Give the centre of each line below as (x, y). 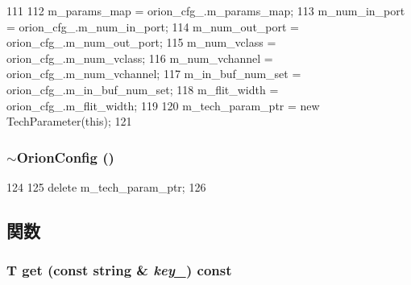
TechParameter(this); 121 (69, 121)
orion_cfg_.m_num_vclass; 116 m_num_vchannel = (140, 58)
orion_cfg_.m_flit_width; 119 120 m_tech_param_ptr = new (163, 105)
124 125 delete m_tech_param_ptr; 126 (106, 186)
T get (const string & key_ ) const (119, 270)
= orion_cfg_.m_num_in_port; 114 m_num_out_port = (153, 26)
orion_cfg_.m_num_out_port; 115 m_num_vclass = (141, 42)
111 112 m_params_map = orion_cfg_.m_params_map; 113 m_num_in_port (206, 10)
